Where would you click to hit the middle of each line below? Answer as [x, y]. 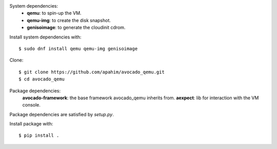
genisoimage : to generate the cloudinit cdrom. [76, 28]
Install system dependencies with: [45, 37]
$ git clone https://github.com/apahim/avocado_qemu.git [92, 72]
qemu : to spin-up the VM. [54, 13]
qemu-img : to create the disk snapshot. [69, 20]
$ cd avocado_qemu [42, 79]
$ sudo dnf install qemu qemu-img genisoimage [78, 48]
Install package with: [31, 124]
